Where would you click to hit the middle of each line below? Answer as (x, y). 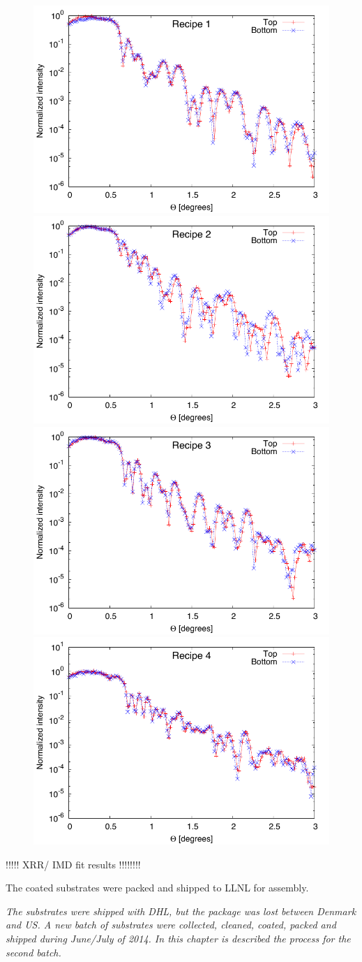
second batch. (33, 952)
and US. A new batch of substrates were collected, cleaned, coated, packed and (171, 925)
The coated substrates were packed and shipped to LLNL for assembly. (157, 888)
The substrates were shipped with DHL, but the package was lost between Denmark (181, 911)
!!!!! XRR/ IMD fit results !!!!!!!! (73, 864)
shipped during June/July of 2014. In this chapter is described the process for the (178, 938)
